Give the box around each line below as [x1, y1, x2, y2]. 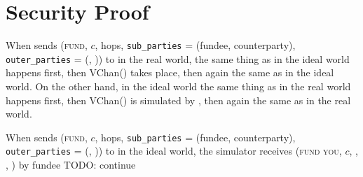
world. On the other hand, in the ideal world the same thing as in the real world [6, 79, 351, 94]
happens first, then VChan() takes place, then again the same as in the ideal [6, 65, 334, 80]
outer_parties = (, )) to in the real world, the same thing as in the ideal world [6, 51, 350, 66]
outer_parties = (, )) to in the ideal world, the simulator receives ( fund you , [6, 143, 342, 158]
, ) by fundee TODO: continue [6, 157, 136, 172]
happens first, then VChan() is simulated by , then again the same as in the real [6, 92, 351, 107]
